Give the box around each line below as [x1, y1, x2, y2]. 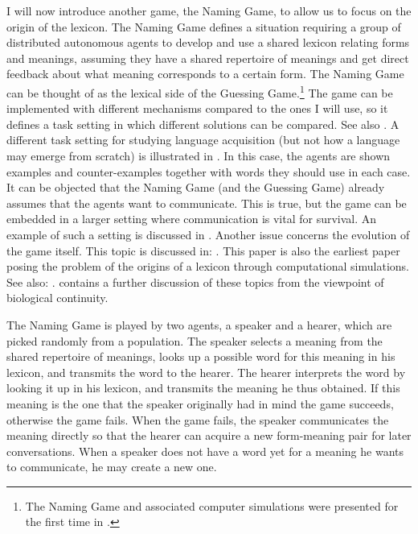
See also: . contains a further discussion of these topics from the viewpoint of [6, 273, 384, 290]
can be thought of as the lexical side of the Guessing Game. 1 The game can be [6, 81, 393, 101]
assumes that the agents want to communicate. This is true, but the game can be [6, 194, 407, 211]
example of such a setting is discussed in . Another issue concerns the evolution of [6, 226, 410, 242]
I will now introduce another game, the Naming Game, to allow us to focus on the [6, 2, 412, 19]
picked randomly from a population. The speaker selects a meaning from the [6, 332, 383, 349]
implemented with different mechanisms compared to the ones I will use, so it [6, 100, 388, 117]
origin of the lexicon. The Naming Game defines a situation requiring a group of [6, 18, 401, 35]
